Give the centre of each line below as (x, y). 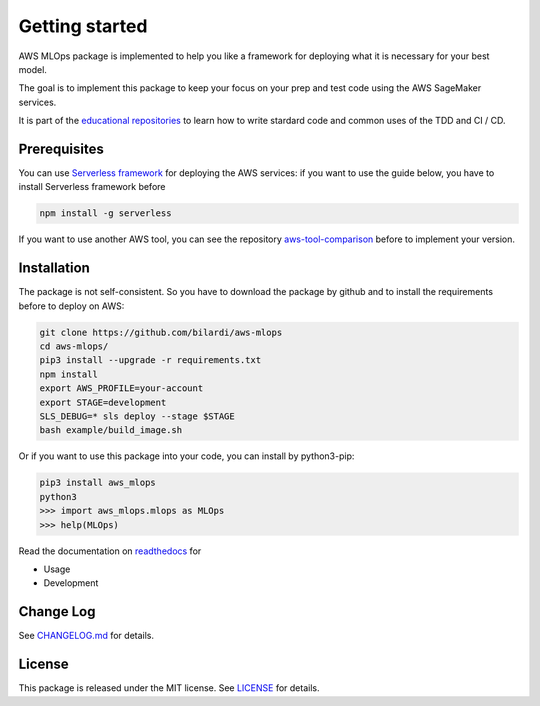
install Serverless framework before (92, 187)
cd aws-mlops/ (74, 346)
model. (32, 69)
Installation (54, 268)
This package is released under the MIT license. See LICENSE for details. (169, 688)
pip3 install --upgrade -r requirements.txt (150, 360)
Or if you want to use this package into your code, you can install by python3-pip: (186, 456)
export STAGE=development (103, 402)
